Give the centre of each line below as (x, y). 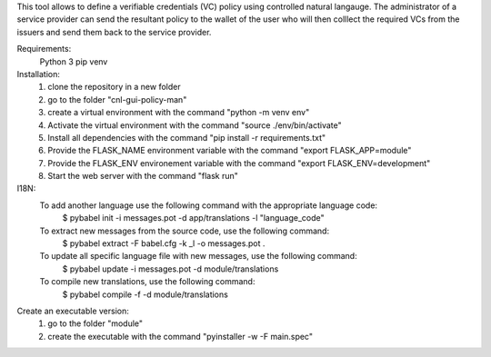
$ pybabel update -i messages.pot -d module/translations (170, 269)
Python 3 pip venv (74, 61)
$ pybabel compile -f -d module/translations (145, 294)
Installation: (39, 74)
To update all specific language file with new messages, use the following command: (199, 256)
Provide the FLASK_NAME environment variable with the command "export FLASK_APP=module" (230, 151)
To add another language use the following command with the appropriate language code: (208, 205)
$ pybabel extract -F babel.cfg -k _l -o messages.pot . (164, 243)
